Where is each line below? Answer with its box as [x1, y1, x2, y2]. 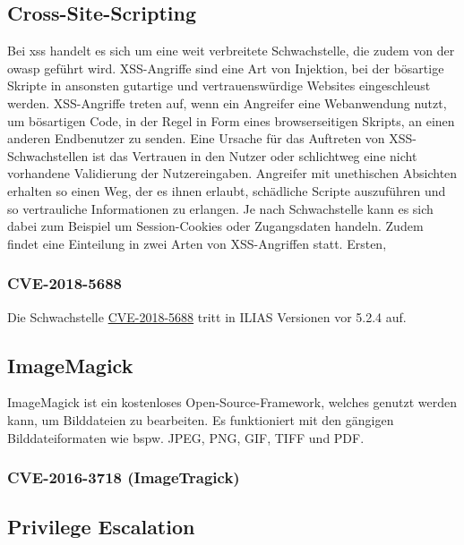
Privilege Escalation [7, 513, 195, 541]
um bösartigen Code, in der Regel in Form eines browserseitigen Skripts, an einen [7, 111, 455, 130]
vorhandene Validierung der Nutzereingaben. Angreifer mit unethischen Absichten [7, 164, 458, 183]
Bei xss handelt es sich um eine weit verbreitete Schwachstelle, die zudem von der [7, 41, 455, 60]
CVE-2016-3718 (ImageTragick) [7, 466, 240, 489]
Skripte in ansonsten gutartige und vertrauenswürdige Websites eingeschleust [7, 76, 431, 95]
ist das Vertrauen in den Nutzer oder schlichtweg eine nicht [91, 146, 417, 165]
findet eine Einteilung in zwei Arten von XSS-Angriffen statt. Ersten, [7, 234, 387, 252]
